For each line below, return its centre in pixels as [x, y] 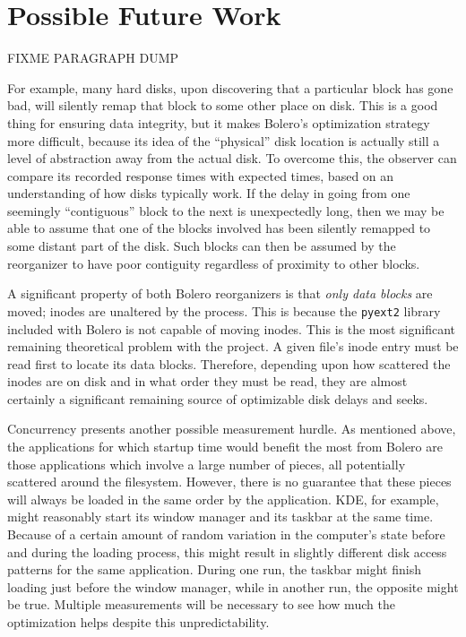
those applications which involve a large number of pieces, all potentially [207, 464]
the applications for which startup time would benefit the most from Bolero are [225, 447]
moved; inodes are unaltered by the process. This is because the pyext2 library [224, 310]
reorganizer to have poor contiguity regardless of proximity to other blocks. [214, 263]
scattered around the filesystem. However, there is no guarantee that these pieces [229, 482]
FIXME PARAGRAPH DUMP [93, 58]
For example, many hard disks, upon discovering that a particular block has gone [230, 87]
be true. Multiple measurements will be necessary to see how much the [201, 604]
